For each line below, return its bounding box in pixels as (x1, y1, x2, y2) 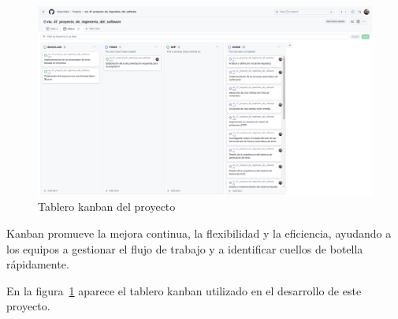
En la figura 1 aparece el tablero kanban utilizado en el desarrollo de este (6, 282, 362, 298)
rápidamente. (6, 256, 69, 272)
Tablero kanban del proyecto (38, 198, 176, 215)
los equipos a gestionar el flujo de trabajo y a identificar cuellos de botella (6, 240, 363, 257)
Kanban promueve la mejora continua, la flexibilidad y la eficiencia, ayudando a (6, 224, 392, 241)
